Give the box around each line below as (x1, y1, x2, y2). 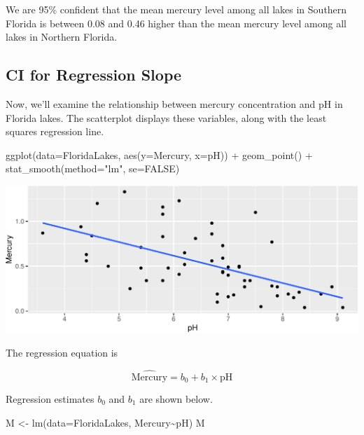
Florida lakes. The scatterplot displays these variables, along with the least (6, 110, 327, 125)
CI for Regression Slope (6, 64, 182, 85)
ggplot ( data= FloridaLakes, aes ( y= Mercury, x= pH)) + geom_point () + (6, 147, 313, 162)
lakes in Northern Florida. (6, 29, 118, 44)
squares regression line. (6, 124, 104, 139)
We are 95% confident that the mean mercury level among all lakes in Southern (6, 2, 347, 16)
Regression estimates (6, 391, 94, 406)
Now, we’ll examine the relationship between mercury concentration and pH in (6, 96, 343, 111)
